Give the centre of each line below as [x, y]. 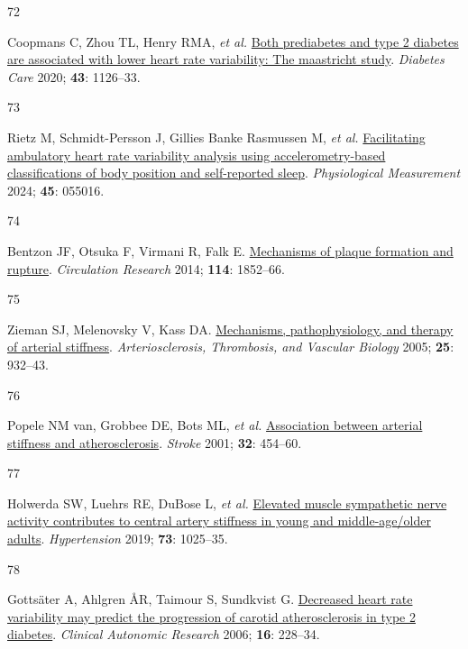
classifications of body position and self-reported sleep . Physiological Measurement [234, 173]
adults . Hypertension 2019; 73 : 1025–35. [118, 539]
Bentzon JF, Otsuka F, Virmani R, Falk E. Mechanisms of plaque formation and [230, 250]
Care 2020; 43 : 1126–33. [74, 76]
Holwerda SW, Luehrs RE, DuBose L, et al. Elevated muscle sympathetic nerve [227, 503]
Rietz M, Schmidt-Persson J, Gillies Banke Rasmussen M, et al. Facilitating [216, 137]
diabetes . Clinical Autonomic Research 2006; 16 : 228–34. [164, 634]
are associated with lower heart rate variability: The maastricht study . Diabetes [226, 59]
